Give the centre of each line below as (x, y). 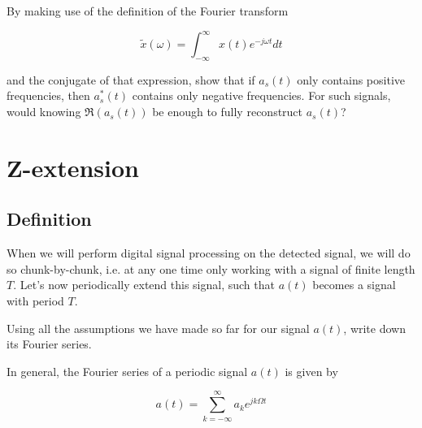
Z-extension (73, 167)
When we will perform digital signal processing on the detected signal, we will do (209, 253)
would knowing (44, 112)
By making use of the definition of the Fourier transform (148, 11)
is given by (311, 371)
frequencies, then (48, 95)
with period (35, 301)
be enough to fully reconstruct (228, 112)
